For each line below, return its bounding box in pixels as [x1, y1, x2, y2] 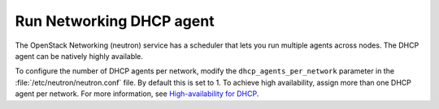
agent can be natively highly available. [15, 51, 144, 61]
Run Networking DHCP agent [15, 12, 215, 30]
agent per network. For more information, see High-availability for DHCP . [15, 89, 259, 99]
